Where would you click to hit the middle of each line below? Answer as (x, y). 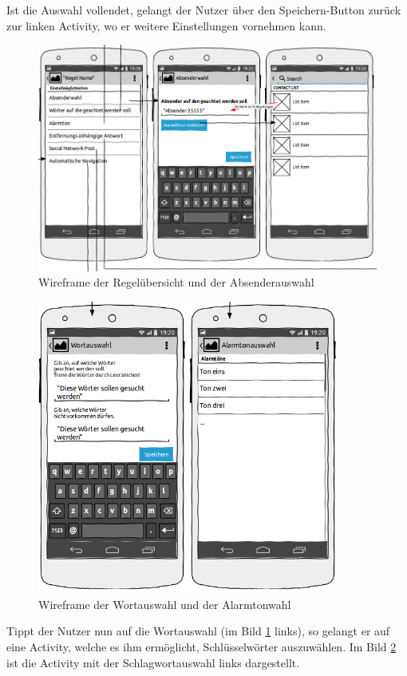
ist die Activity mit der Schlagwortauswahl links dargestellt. (153, 662)
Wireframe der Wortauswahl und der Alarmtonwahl (165, 604)
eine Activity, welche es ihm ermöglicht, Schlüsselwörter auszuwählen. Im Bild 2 (202, 647)
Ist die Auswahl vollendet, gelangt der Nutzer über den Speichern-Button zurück (204, 10)
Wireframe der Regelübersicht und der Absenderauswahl (176, 282)
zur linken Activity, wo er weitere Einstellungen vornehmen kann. (166, 25)
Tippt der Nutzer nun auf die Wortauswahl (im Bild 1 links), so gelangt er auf (198, 631)
